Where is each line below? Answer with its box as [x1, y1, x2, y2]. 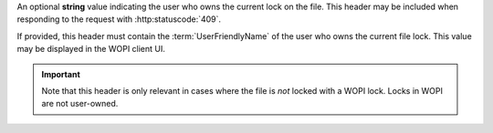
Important [41, 68, 81, 79]
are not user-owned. [41, 98, 119, 109]
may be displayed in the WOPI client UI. [16, 44, 166, 55]
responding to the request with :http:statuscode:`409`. [16, 14, 222, 25]
